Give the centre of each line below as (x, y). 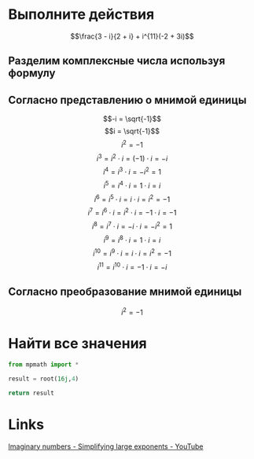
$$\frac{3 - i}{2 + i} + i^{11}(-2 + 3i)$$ (132, 36)
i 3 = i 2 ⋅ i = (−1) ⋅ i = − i (132, 157)
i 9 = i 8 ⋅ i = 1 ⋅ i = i (132, 239)
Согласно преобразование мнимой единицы (125, 292)
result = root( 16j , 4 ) (44, 379)
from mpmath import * (44, 365)
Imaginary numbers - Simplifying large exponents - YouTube (106, 446)
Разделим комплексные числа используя (117, 61)
